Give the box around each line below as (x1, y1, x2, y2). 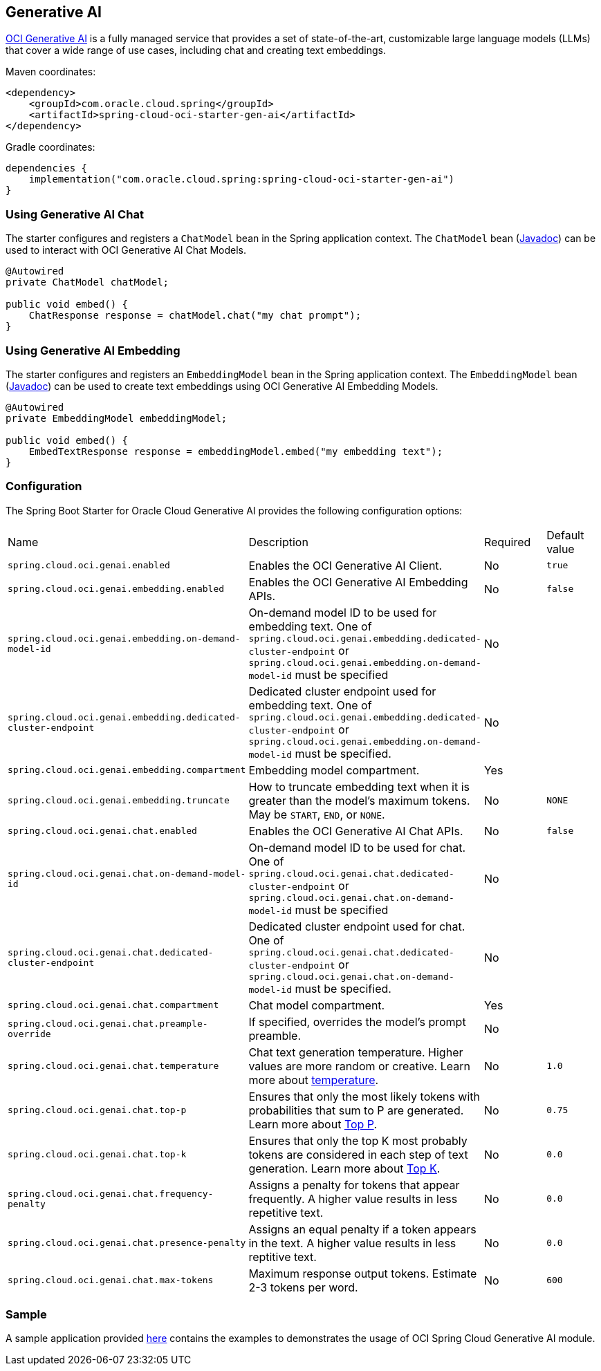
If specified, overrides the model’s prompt (248, 1014, 466, 1029)
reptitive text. (248, 1249, 317, 1264)
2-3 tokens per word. (248, 1280, 358, 1294)
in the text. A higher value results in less (248, 1235, 456, 1250)
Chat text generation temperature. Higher (248, 1045, 463, 1059)
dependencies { (6, 162, 88, 174)
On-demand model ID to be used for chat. (248, 840, 466, 855)
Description (248, 534, 308, 549)
